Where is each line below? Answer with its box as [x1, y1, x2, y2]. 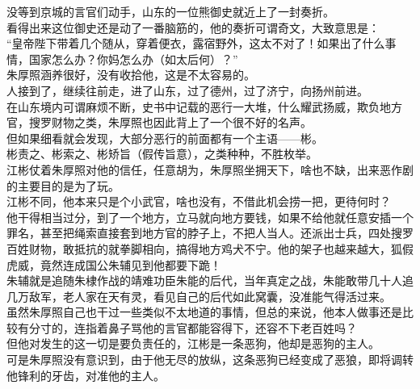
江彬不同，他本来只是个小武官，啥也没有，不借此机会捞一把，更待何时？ [6, 193, 391, 210]
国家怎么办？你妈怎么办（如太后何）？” [28, 50, 238, 67]
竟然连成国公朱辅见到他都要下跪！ [40, 256, 221, 273]
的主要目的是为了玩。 [6, 177, 120, 194]
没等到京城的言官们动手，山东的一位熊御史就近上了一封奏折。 [6, 3, 334, 19]
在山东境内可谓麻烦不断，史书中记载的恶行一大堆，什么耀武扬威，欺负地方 [6, 98, 402, 115]
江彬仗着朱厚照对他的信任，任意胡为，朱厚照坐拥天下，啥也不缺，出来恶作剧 [6, 161, 414, 178]
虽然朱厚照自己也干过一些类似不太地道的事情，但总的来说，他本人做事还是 [6, 303, 402, 320]
